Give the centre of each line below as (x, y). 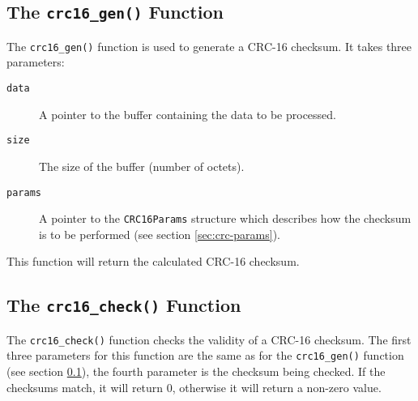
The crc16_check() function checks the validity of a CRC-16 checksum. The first (209, 339)
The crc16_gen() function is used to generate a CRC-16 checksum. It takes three (209, 46)
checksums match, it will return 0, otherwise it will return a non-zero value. (194, 387)
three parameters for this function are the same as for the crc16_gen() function (205, 355)
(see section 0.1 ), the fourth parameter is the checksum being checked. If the (196, 371)
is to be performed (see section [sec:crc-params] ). (160, 234)
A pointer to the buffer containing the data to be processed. (188, 114)
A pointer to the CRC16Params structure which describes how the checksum (225, 218)
